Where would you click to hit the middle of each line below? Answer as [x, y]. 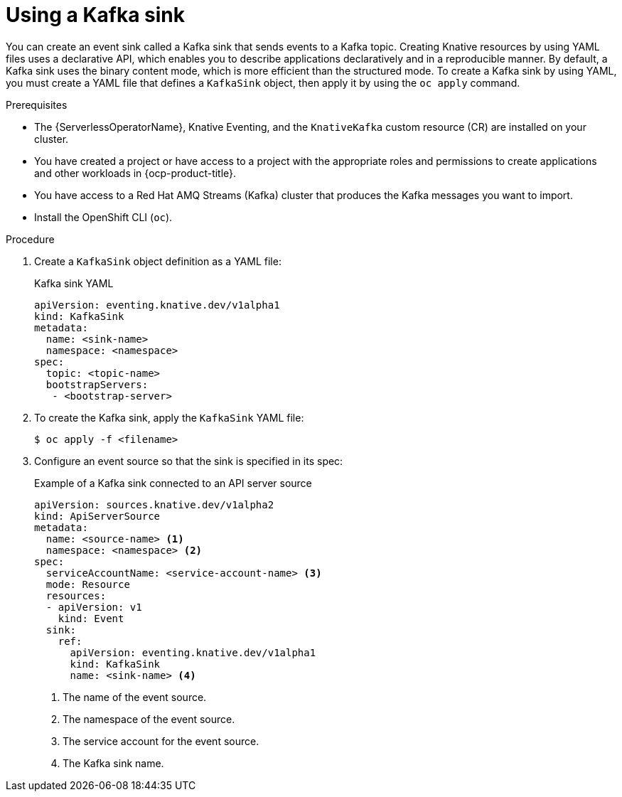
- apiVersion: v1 [94, 607]
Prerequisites [37, 105]
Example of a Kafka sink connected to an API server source [173, 483]
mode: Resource [88, 584]
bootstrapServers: [97, 384]
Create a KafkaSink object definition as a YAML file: [158, 261]
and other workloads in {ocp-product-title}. [135, 173]
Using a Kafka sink [96, 15]
